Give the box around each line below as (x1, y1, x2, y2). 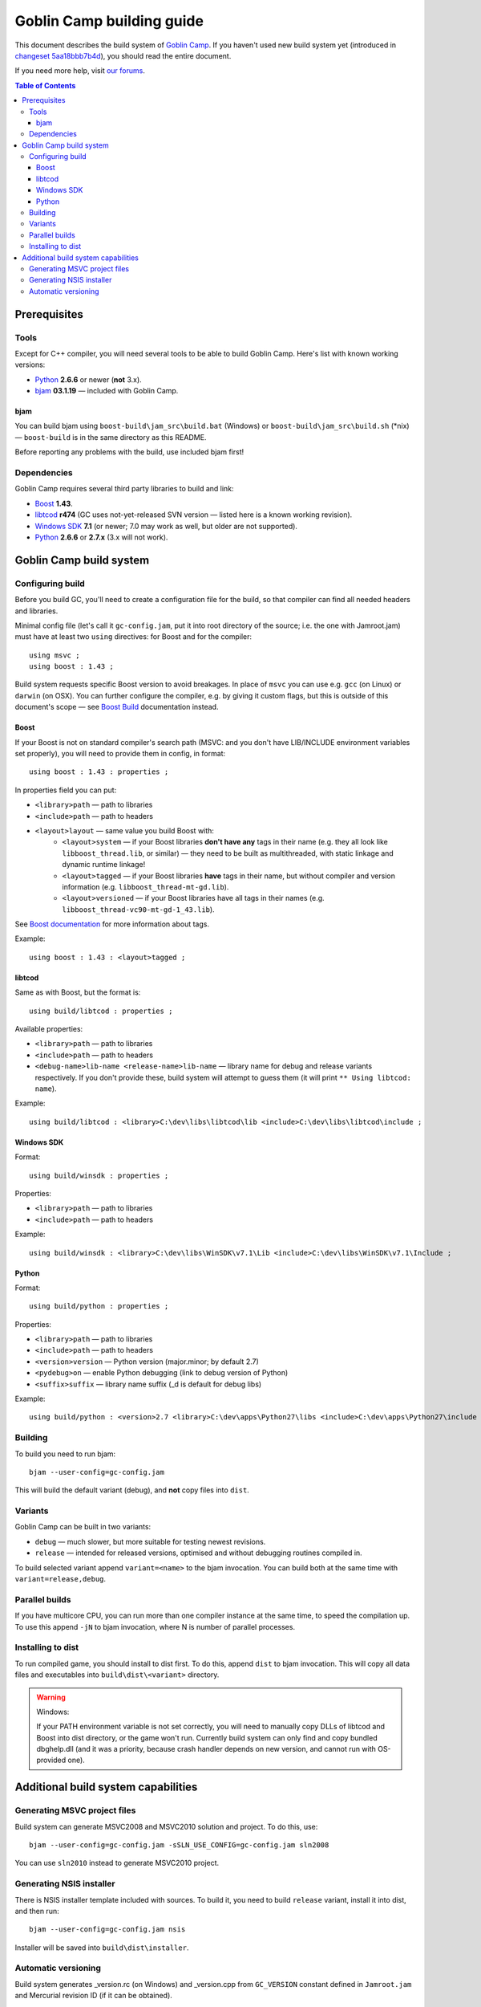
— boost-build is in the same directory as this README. (14, 432, 207, 442)
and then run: (14, 1906, 59, 1915)
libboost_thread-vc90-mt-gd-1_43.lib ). (62, 904, 216, 914)
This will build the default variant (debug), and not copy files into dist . (14, 1485, 250, 1495)
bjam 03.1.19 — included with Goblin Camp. (34, 386, 179, 396)
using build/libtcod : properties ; (29, 1006, 173, 1016)
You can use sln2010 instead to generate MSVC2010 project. (14, 1858, 220, 1868)
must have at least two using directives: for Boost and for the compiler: (14, 632, 253, 641)
